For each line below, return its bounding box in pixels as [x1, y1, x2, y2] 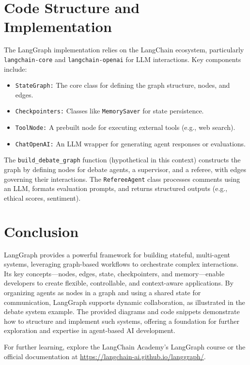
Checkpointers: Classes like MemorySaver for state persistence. [15, 106, 204, 116]
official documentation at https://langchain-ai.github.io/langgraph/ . [4, 351, 206, 361]
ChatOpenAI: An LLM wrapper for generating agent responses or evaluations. [15, 138, 246, 148]
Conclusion [4, 221, 79, 241]
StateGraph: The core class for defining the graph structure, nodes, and [15, 80, 230, 90]
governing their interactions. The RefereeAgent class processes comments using [4, 174, 240, 184]
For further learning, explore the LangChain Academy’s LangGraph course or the [4, 341, 246, 351]
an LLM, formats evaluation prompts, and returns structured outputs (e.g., [4, 183, 228, 193]
